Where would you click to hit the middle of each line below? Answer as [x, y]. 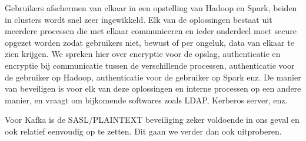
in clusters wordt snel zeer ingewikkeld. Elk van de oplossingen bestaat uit [139, 19]
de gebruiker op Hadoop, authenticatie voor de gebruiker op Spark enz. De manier [153, 77]
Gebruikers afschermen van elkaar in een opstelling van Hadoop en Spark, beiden [151, 8]
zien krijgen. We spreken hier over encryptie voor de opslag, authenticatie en [143, 54]
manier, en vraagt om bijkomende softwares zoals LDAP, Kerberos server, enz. [146, 100]
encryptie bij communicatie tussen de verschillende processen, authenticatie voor [150, 65]
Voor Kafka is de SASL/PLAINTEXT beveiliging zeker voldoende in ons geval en [152, 120]
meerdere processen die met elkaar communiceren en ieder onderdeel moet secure [151, 31]
